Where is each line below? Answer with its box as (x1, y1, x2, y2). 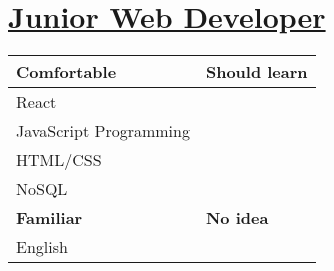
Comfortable (16, 60, 117, 84)
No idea (205, 206, 269, 230)
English (16, 235, 68, 259)
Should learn (205, 60, 308, 84)
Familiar (16, 206, 83, 230)
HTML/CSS (16, 148, 102, 172)
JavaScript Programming (16, 119, 190, 143)
